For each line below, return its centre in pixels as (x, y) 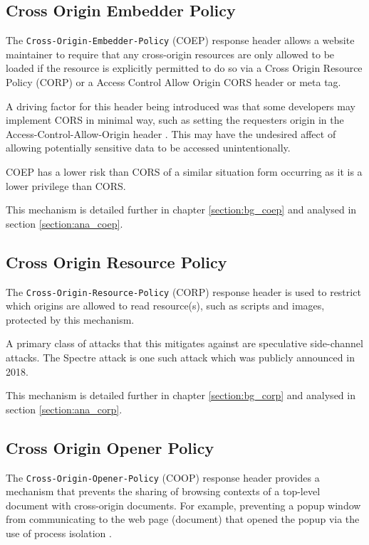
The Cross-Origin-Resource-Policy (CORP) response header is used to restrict (183, 291)
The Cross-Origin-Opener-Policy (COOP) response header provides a (163, 477)
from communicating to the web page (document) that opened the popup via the (183, 519)
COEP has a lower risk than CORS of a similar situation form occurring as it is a (184, 172)
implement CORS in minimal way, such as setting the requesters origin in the (175, 120)
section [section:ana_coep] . (64, 223)
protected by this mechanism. (70, 319)
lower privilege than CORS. (66, 185)
